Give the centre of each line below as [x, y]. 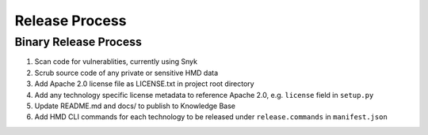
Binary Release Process [78, 42]
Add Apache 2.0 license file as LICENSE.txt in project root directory [144, 84]
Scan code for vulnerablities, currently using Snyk [116, 62]
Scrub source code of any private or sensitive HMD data [126, 73]
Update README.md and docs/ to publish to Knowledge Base [135, 106]
